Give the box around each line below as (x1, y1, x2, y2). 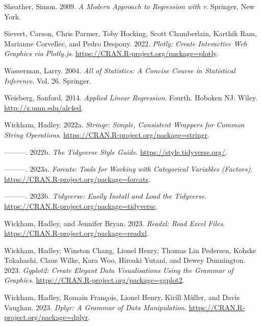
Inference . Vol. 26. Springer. (4, 75, 91, 86)
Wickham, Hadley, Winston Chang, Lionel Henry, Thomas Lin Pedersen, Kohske (4, 244, 256, 255)
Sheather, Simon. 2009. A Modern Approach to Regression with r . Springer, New (4, 1, 255, 11)
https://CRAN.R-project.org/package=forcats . (4, 173, 150, 184)
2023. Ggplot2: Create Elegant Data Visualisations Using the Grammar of (4, 264, 233, 275)
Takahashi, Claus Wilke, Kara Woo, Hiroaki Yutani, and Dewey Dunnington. (4, 255, 246, 265)
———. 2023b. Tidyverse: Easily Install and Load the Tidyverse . (4, 191, 206, 201)
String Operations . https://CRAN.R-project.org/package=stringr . (4, 129, 210, 140)
